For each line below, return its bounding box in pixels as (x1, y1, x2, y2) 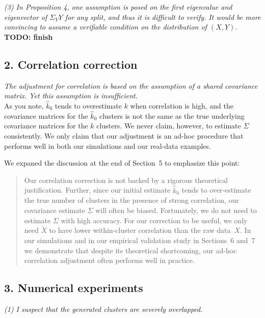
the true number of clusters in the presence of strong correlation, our (24, 195, 239, 205)
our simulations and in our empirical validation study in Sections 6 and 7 (24, 234, 255, 245)
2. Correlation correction (4, 56, 138, 72)
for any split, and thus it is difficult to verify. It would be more (65, 11, 261, 22)
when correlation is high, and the (130, 100, 234, 111)
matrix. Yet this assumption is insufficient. (4, 90, 138, 101)
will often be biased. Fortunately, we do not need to (95, 204, 257, 215)
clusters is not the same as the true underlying (99, 110, 245, 121)
